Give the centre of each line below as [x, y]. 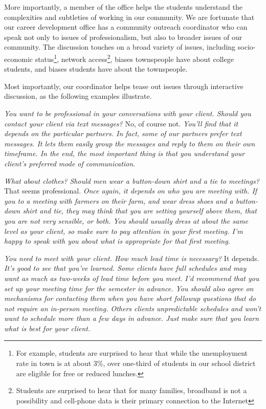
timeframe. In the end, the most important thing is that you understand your [125, 153]
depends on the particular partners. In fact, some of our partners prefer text [123, 133]
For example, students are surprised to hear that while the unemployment [132, 353]
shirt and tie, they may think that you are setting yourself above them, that [140, 211]
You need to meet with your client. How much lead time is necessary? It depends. [132, 258]
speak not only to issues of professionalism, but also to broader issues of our [123, 37]
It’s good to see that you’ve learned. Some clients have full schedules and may [125, 268]
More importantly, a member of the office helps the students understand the [123, 7]
